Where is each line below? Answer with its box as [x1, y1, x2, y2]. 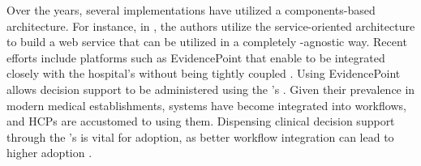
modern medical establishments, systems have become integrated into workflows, [6, 96, 406, 113]
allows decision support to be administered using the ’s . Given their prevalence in [6, 80, 415, 97]
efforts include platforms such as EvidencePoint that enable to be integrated [6, 49, 385, 66]
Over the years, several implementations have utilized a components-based [6, 2, 376, 18]
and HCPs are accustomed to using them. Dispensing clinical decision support [6, 113, 395, 130]
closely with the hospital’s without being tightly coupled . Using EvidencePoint [6, 65, 401, 82]
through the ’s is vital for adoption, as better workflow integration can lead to [6, 128, 394, 145]
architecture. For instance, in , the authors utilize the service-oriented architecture [6, 17, 415, 34]
